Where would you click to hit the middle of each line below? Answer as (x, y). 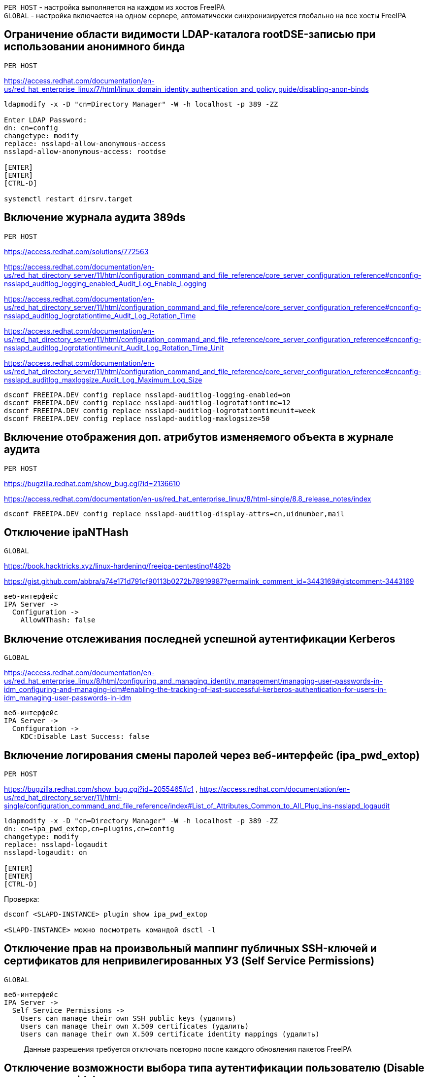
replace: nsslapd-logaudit (56, 845)
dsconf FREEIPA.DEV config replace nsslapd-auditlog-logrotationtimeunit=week (160, 410)
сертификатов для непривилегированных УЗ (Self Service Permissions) (189, 961)
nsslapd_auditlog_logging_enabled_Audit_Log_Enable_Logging (105, 283)
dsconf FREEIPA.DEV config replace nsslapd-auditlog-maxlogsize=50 (137, 418)
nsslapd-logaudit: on (46, 853)
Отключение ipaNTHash (66, 532)
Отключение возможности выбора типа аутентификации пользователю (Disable (214, 1068)
